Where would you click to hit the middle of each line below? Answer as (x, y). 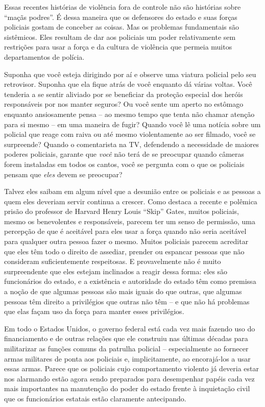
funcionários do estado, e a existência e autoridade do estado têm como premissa (130, 281)
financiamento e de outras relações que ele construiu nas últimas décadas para (126, 338)
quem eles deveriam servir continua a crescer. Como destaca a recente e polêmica (131, 201)
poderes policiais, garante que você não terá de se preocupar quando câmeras (124, 154)
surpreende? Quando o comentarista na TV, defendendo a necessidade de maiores (132, 144)
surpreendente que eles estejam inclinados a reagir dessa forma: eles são (116, 271)
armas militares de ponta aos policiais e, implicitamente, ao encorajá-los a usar (127, 358)
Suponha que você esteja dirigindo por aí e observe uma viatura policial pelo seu (130, 74)
